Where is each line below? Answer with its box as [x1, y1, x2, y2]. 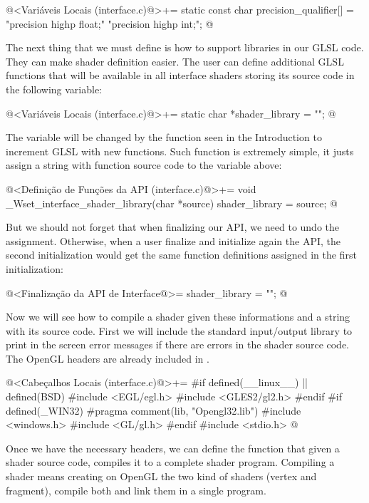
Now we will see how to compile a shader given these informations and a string [6, 309, 350, 324]
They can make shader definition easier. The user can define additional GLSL [6, 53, 344, 68]
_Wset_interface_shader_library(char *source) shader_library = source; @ [6, 195, 338, 210]
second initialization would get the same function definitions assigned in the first [6, 247, 357, 262]
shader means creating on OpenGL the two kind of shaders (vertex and [6, 469, 317, 484]
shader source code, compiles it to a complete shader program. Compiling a [6, 455, 335, 470]
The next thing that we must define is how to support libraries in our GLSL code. [6, 40, 364, 55]
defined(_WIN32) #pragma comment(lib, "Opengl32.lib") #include [6, 403, 301, 418]
